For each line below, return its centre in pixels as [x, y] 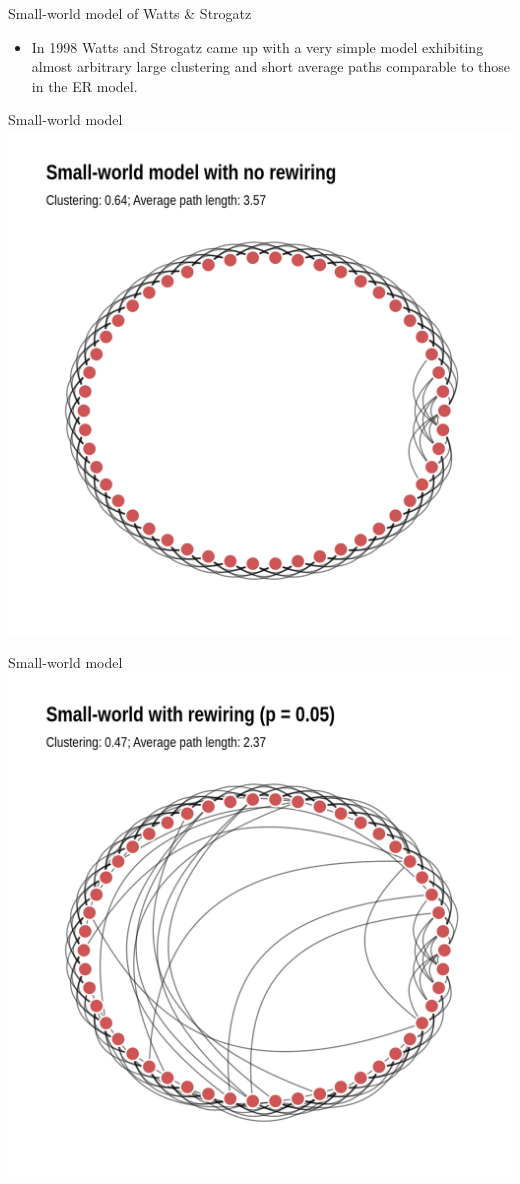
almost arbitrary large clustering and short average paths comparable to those [271, 66]
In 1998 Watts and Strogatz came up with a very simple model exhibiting [257, 46]
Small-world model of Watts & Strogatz [130, 13]
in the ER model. [84, 85]
